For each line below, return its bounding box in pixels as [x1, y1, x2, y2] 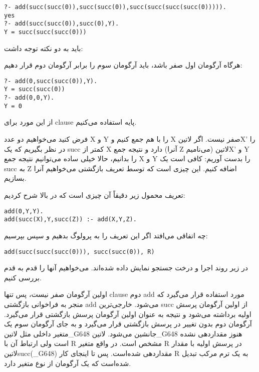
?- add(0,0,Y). [4, 94, 55, 102]
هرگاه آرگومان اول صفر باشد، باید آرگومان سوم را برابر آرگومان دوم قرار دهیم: [4, 60, 242, 70]
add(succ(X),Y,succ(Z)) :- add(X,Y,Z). [4, 216, 137, 223]
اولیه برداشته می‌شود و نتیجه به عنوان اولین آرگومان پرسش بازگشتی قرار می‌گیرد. [4, 308, 251, 319]
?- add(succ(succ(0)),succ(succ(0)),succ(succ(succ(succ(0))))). [4, 4, 226, 11]
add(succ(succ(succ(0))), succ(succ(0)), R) [4, 248, 155, 255]
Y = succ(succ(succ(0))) [4, 28, 87, 36]
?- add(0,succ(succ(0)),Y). [4, 77, 98, 85]
